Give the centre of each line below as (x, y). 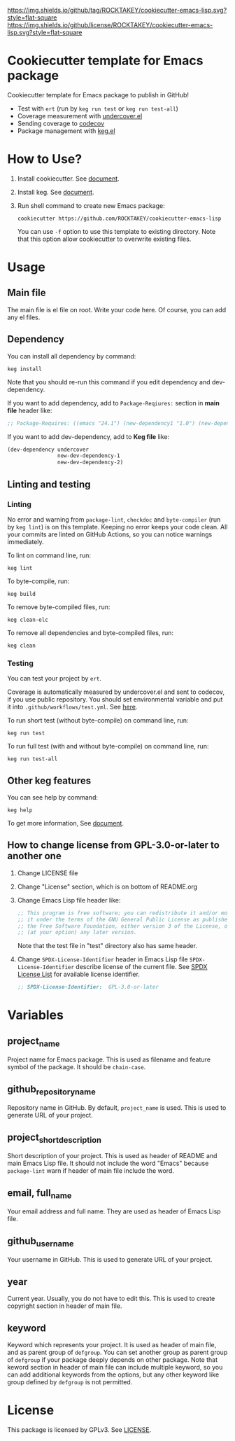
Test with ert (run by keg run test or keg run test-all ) (98, 109)
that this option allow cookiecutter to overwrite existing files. (104, 239)
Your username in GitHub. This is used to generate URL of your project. (110, 1260)
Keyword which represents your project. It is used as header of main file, (112, 1344)
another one (34, 856)
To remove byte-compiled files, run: (59, 607)
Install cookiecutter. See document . (69, 179)
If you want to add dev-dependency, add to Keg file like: (88, 436)
